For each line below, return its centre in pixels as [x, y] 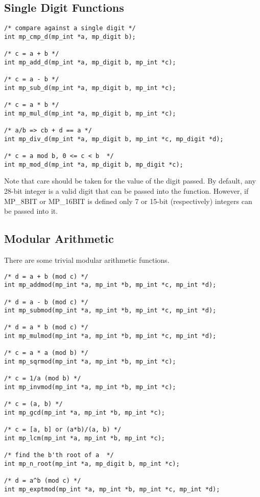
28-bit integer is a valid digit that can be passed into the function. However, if [126, 190]
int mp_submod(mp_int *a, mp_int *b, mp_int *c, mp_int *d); [110, 311]
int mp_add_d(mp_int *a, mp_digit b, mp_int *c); [90, 62]
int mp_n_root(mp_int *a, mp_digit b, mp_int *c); [92, 464]
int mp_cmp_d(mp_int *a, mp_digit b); [70, 37]
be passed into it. [31, 211]
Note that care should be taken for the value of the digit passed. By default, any [130, 181]
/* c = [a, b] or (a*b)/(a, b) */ [63, 430]
